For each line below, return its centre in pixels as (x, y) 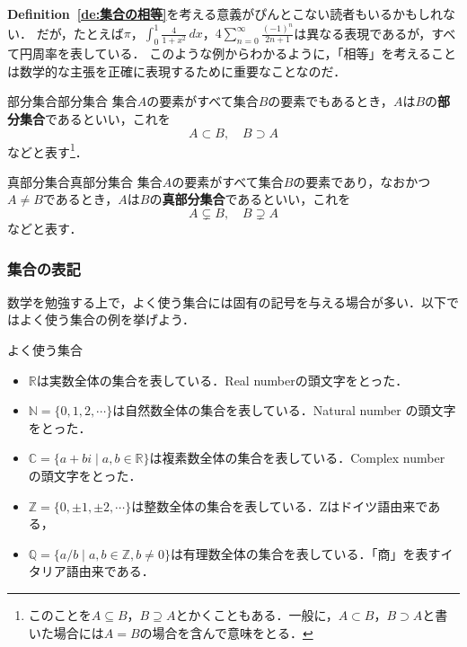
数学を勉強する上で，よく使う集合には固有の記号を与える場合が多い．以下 (227, 301)
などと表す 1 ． (48, 150)
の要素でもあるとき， (330, 101)
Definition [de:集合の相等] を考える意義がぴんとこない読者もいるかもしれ (225, 13)
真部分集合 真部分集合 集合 (85, 181)
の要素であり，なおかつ (362, 181)
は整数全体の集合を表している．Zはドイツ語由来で (280, 505)
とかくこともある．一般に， (257, 615)
